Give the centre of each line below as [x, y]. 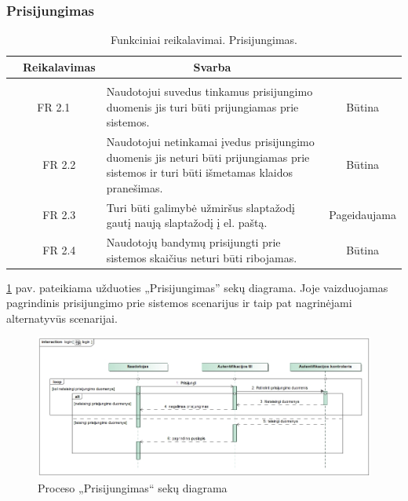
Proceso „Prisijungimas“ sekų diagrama [133, 487]
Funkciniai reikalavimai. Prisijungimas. [204, 40]
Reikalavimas [59, 66]
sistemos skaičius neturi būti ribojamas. [202, 257]
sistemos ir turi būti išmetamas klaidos [200, 172]
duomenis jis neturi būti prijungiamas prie [208, 157]
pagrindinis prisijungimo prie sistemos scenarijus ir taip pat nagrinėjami [179, 303]
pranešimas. [135, 187]
